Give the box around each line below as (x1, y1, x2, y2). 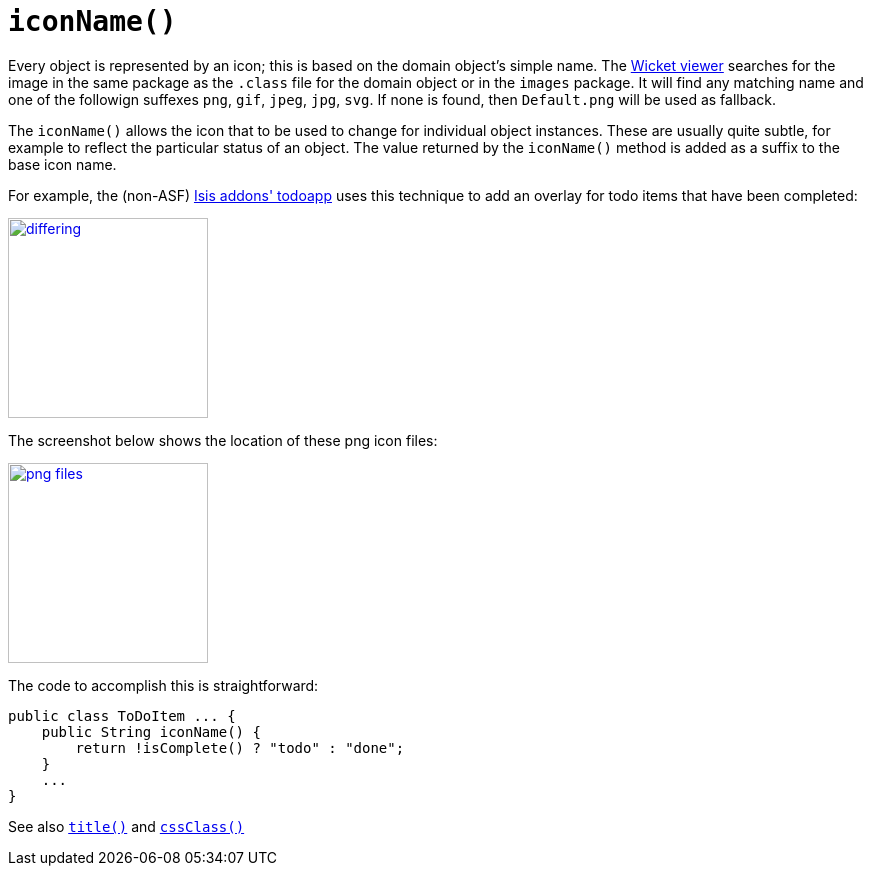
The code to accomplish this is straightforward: (8, 676, 319, 694)
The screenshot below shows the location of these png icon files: (8, 431, 438, 449)
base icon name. (8, 155, 117, 173)
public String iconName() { (41, 723, 261, 740)
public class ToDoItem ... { (8, 707, 236, 724)
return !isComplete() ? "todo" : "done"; (75, 739, 405, 756)
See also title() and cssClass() (8, 817, 245, 835)
